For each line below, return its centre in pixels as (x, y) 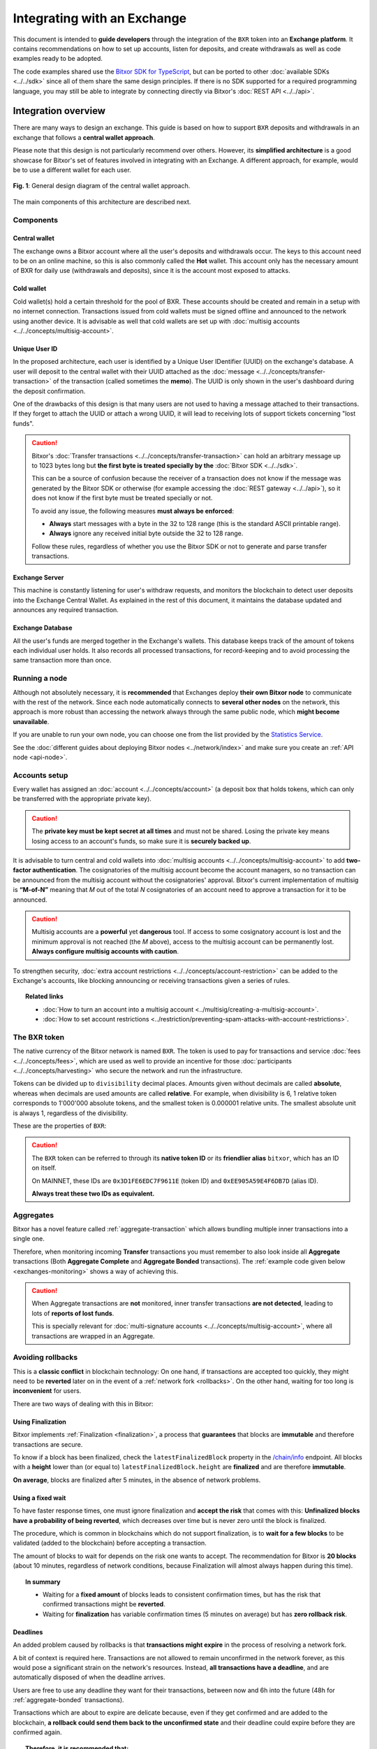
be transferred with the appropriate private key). (82, 799)
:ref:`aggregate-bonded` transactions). (69, 1700)
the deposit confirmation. (49, 391)
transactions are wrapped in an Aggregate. (93, 1336)
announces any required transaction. (66, 610)
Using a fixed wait (39, 1498)
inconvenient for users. (47, 1391)
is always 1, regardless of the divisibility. (71, 1113)
